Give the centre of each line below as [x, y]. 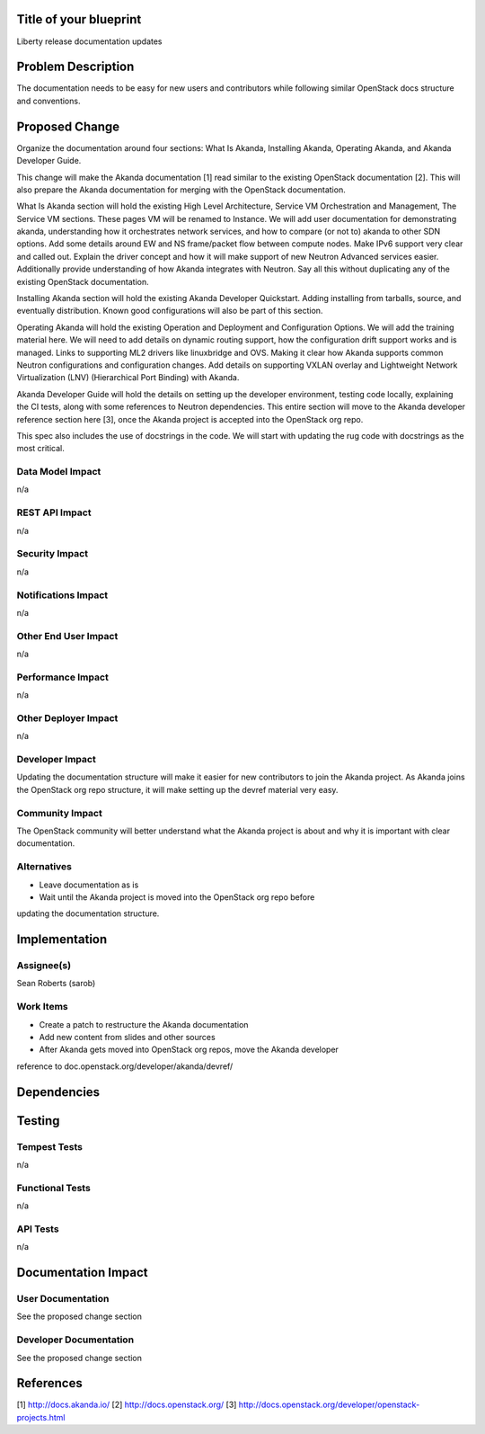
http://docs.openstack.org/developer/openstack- [329, 1405]
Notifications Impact [62, 595]
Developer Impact [56, 760]
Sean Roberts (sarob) [56, 984]
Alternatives [44, 867]
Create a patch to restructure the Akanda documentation [144, 1024]
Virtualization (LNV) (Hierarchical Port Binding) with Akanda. [128, 378]
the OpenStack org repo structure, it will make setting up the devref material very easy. [177, 789]
